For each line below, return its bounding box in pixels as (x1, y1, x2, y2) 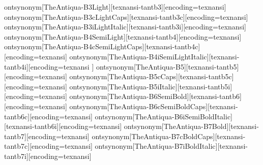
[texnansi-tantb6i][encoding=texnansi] (4, 121, 122, 131)
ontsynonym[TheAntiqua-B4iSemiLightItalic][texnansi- (69, 51, 240, 61)
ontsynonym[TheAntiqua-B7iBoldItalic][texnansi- (95, 141, 248, 151)
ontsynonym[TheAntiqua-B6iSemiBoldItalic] (95, 111, 232, 121)
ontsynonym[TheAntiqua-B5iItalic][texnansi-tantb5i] (69, 81, 232, 91)
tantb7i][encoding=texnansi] (4, 150, 92, 161)
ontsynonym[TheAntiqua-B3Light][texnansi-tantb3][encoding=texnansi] (4, 2, 226, 12)
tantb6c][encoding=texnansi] (4, 111, 93, 121)
